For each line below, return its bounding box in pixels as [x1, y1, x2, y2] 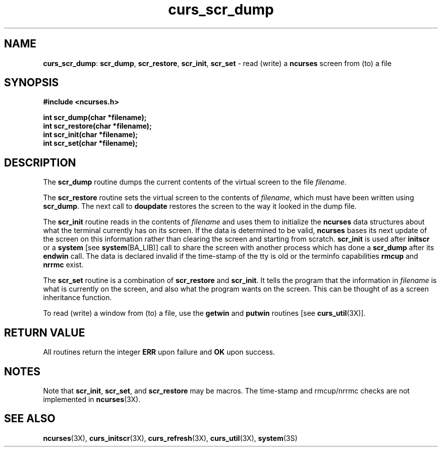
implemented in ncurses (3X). [43, 394, 141, 404]
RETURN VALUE [4, 326, 85, 339]
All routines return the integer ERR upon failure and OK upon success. [43, 348, 275, 357]
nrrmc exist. [43, 260, 84, 269]
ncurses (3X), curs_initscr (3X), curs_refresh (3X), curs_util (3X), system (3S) [43, 433, 298, 442]
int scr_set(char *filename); [43, 139, 138, 148]
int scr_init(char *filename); [43, 130, 138, 139]
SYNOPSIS [4, 76, 59, 89]
